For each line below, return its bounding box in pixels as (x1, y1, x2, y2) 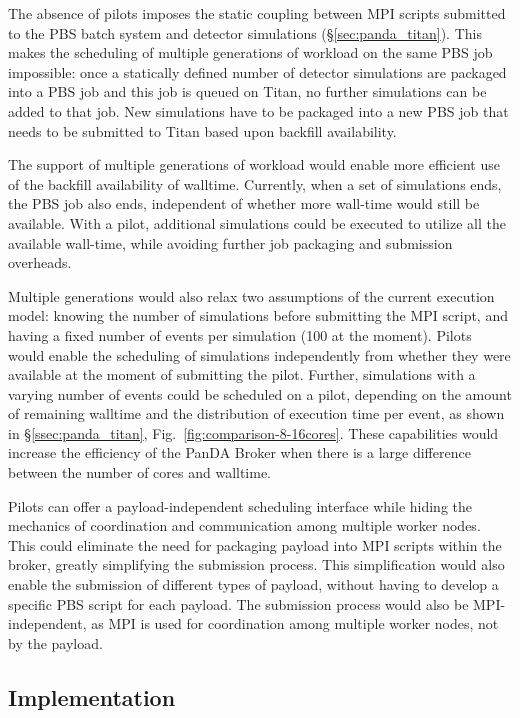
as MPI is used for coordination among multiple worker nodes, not (91, 613, 499, 634)
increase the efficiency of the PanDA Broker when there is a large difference (8, 442, 471, 463)
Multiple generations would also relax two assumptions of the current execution (8, 285, 495, 306)
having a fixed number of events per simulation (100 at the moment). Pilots (8, 324, 472, 345)
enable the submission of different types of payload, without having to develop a (8, 574, 499, 595)
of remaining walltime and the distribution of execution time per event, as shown (8, 403, 505, 424)
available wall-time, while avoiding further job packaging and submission (8, 232, 453, 253)
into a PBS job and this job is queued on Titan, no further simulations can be (8, 81, 487, 102)
